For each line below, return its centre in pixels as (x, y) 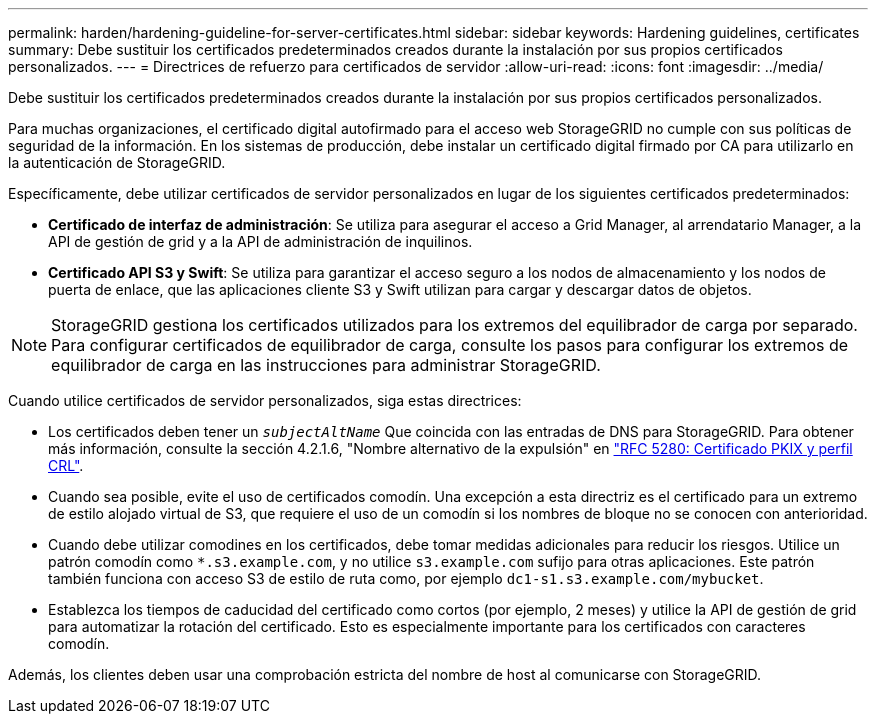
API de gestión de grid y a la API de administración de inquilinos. (260, 241)
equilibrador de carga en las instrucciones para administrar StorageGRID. (326, 365)
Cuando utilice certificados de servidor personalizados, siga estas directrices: (265, 400)
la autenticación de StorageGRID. (117, 162)
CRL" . (66, 465)
